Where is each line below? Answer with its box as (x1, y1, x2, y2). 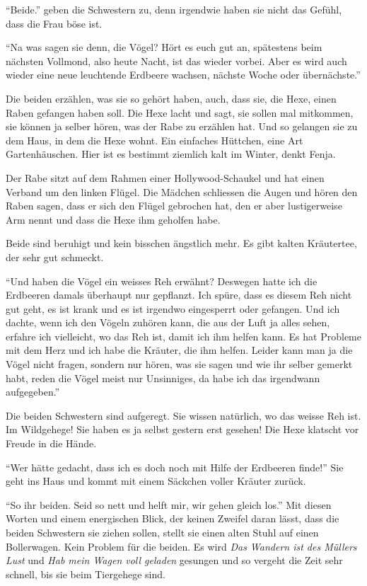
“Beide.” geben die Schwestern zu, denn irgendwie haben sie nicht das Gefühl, (6, 2, 342, 16)
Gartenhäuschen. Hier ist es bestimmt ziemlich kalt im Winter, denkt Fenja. (6, 146, 336, 161)
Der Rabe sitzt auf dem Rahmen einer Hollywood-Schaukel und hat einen (6, 170, 325, 185)
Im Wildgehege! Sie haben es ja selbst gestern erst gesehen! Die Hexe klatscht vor (6, 422, 359, 437)
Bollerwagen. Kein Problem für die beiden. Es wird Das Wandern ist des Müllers (6, 539, 357, 553)
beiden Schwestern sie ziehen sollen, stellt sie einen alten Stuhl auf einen (6, 525, 319, 539)
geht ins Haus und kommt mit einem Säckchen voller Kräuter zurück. (6, 473, 306, 488)
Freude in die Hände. (6, 436, 97, 451)
